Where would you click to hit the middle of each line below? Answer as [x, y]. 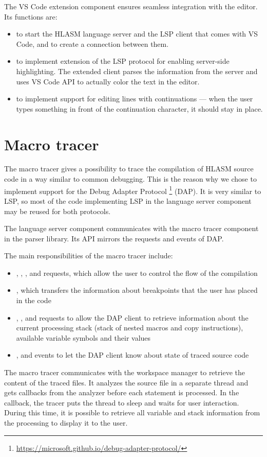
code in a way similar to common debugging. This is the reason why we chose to [130, 179]
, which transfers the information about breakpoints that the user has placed [137, 290]
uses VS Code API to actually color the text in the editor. [108, 81]
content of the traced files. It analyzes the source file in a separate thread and [126, 382]
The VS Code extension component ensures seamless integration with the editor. [131, 6]
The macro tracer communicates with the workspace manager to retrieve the [125, 372]
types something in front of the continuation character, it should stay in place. [139, 108]
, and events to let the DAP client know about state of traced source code [132, 355]
